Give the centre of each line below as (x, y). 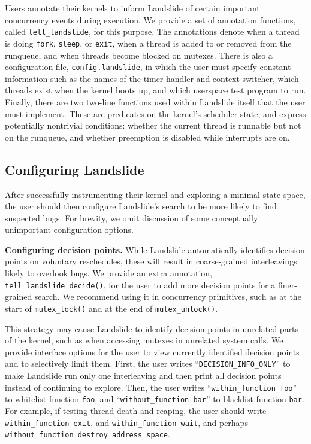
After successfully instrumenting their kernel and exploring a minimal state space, (155, 194)
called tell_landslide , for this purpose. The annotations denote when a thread (152, 31)
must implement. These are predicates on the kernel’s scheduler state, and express (155, 113)
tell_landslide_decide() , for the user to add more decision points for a (140, 285)
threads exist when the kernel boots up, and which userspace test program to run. (155, 90)
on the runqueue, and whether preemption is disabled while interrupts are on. (147, 137)
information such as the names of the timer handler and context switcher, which (152, 78)
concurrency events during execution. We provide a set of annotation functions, (150, 19)
